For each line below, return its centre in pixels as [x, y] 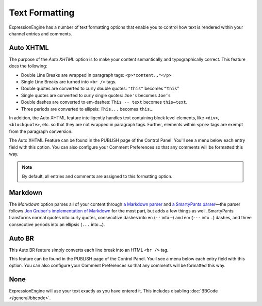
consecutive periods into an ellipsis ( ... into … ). [57, 224]
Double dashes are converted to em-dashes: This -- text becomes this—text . [104, 102]
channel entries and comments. [41, 33]
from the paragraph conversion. [41, 131]
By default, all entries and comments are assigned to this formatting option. [97, 176]
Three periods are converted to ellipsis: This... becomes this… [87, 109]
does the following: [28, 66]
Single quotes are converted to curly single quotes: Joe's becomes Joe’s [96, 95]
